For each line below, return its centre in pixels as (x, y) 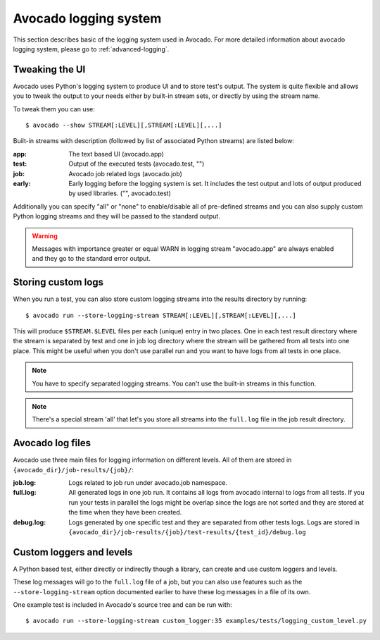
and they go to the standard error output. (91, 259)
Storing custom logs (58, 282)
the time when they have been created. (125, 512)
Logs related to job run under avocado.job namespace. (148, 483)
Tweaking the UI (49, 69)
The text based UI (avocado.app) (116, 154)
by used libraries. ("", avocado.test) (120, 193)
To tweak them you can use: (54, 109)
